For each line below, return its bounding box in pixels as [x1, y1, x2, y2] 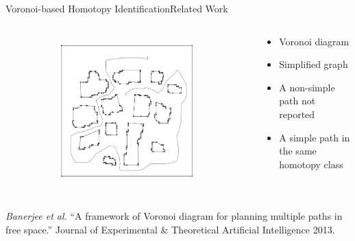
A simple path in [279, 130, 350, 144]
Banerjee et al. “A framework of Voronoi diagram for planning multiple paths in [5, 208, 343, 222]
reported [279, 106, 315, 121]
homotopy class [279, 157, 343, 171]
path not [279, 93, 316, 108]
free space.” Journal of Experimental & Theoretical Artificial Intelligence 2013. [5, 222, 335, 236]
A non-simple [279, 80, 335, 94]
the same [279, 144, 317, 158]
